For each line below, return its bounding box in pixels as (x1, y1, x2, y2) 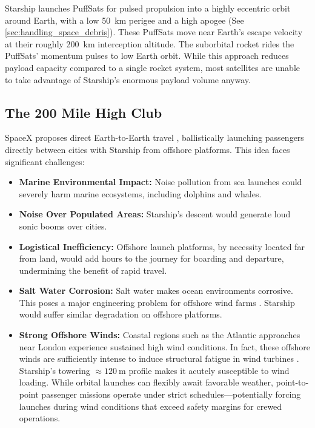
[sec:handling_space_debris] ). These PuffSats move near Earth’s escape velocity (5, 25, 303, 38)
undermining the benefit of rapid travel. (19, 263, 167, 276)
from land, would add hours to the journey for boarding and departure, (19, 252, 284, 265)
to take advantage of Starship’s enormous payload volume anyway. (5, 73, 251, 86)
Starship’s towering (19, 364, 90, 376)
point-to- (276, 376, 309, 389)
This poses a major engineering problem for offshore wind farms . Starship (19, 296, 295, 308)
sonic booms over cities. (19, 219, 107, 232)
